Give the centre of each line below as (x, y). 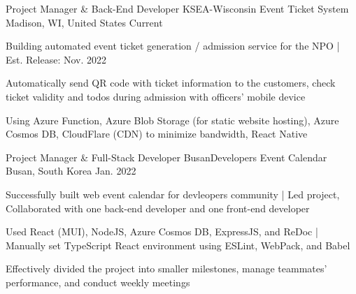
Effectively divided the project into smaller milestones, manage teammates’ (166, 269)
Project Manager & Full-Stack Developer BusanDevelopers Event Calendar (166, 157)
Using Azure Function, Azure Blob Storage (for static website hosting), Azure (172, 120)
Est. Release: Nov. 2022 (56, 59)
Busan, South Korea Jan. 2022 (71, 171)
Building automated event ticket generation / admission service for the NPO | (173, 46)
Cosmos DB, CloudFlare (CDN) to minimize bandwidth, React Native (157, 134)
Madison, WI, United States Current (84, 22)
